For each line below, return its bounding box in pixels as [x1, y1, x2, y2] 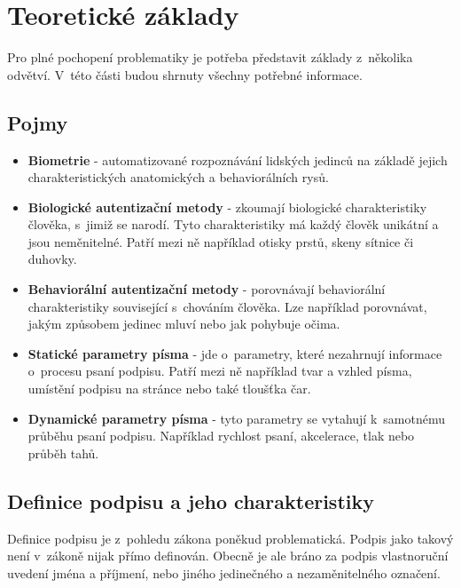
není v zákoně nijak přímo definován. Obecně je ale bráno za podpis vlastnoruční [7, 546, 449, 565]
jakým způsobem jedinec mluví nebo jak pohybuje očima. [27, 314, 340, 333]
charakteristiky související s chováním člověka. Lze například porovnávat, [27, 297, 427, 315]
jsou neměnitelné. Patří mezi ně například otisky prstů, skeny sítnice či [27, 232, 414, 250]
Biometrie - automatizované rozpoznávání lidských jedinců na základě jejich [27, 150, 448, 169]
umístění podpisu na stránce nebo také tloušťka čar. [27, 379, 311, 398]
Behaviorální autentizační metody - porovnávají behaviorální [27, 280, 386, 298]
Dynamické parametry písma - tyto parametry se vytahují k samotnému [27, 409, 445, 427]
